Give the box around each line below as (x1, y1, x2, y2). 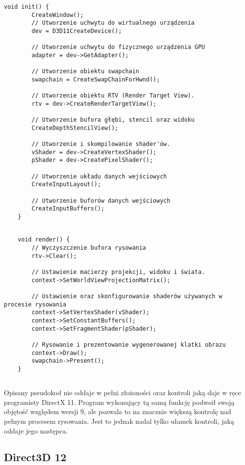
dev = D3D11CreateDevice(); (31, 27, 122, 34)
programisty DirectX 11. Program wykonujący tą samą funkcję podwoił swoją (4, 397, 235, 407)
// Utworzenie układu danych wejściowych (31, 173, 167, 180)
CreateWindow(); (31, 11, 84, 18)
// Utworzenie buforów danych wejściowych (31, 197, 170, 204)
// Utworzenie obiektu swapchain (31, 68, 139, 75)
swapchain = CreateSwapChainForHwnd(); (31, 76, 160, 83)
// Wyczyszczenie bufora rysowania (31, 244, 146, 252)
